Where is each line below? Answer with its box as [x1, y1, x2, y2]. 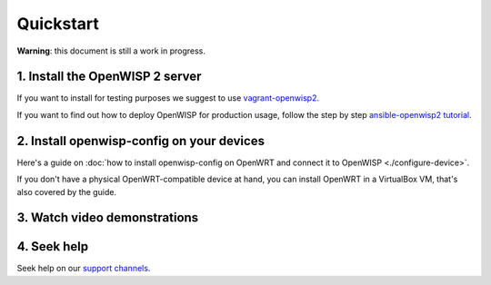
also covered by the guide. [16, 186, 117, 197]
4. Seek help [16, 239, 89, 254]
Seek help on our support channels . [16, 263, 151, 274]
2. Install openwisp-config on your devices [16, 133, 266, 149]
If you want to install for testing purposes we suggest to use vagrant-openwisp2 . [16, 93, 320, 103]
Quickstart [16, 14, 100, 34]
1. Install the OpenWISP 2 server [16, 69, 202, 84]
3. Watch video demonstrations [16, 210, 199, 226]
